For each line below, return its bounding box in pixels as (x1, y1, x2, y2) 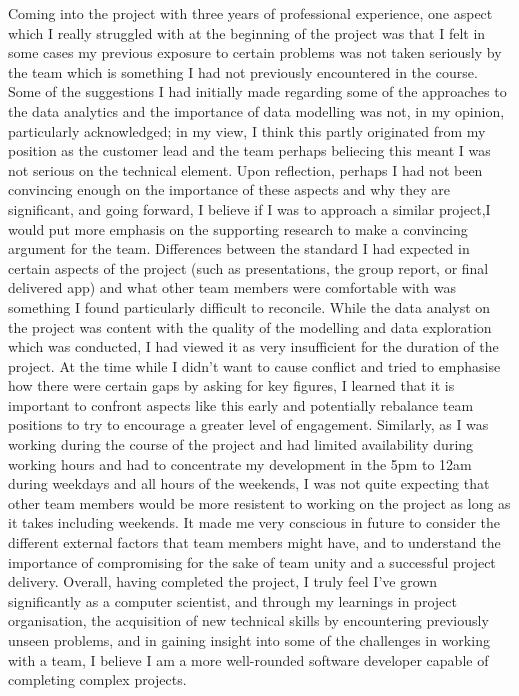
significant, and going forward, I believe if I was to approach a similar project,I (8, 198, 491, 219)
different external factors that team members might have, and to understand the (8, 532, 501, 553)
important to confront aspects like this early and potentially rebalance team (8, 394, 474, 415)
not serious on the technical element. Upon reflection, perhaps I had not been (8, 159, 483, 180)
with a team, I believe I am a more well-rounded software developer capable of (8, 649, 489, 670)
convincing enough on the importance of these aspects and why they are (8, 179, 451, 200)
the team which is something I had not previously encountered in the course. (8, 61, 478, 82)
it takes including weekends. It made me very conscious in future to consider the (8, 512, 501, 533)
